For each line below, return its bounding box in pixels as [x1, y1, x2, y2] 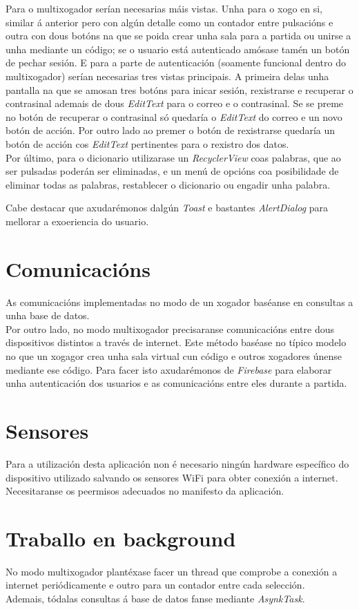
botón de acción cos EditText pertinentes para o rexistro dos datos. [6, 136, 289, 151]
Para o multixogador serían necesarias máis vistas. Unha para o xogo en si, [6, 1, 323, 15]
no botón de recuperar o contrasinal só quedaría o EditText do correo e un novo [6, 109, 342, 124]
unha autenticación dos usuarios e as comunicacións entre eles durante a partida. [6, 376, 347, 390]
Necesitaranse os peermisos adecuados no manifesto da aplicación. [6, 484, 284, 498]
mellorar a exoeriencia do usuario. [6, 213, 149, 228]
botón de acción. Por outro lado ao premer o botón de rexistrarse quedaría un [6, 123, 336, 137]
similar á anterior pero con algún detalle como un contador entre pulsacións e [6, 15, 333, 29]
